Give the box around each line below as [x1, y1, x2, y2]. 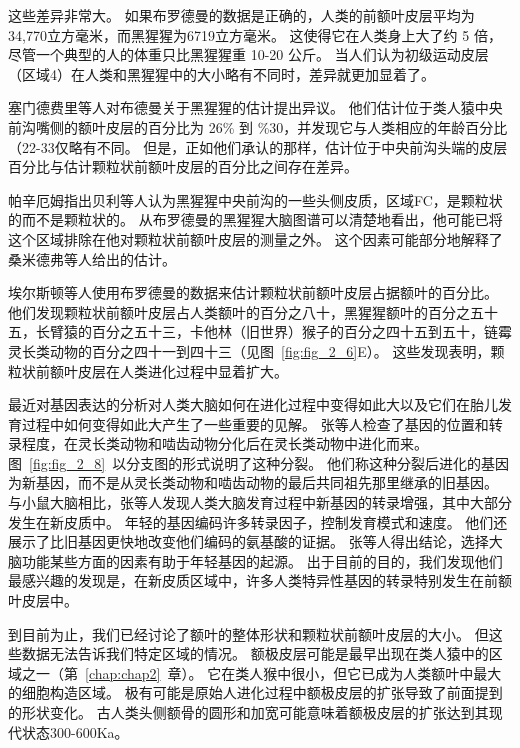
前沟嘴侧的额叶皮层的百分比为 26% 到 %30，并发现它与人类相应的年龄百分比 [8, 116, 508, 137]
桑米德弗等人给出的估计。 [8, 248, 176, 269]
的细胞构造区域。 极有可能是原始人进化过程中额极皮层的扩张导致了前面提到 [8, 682, 503, 703]
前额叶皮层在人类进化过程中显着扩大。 [35, 360, 288, 381]
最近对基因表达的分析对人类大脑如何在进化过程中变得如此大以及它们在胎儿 [8, 394, 498, 415]
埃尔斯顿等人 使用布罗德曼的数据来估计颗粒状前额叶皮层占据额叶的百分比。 [8, 282, 498, 303]
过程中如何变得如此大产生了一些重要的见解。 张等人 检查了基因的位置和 [21, 413, 489, 434]
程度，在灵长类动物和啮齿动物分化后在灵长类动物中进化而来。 [21, 433, 428, 454]
